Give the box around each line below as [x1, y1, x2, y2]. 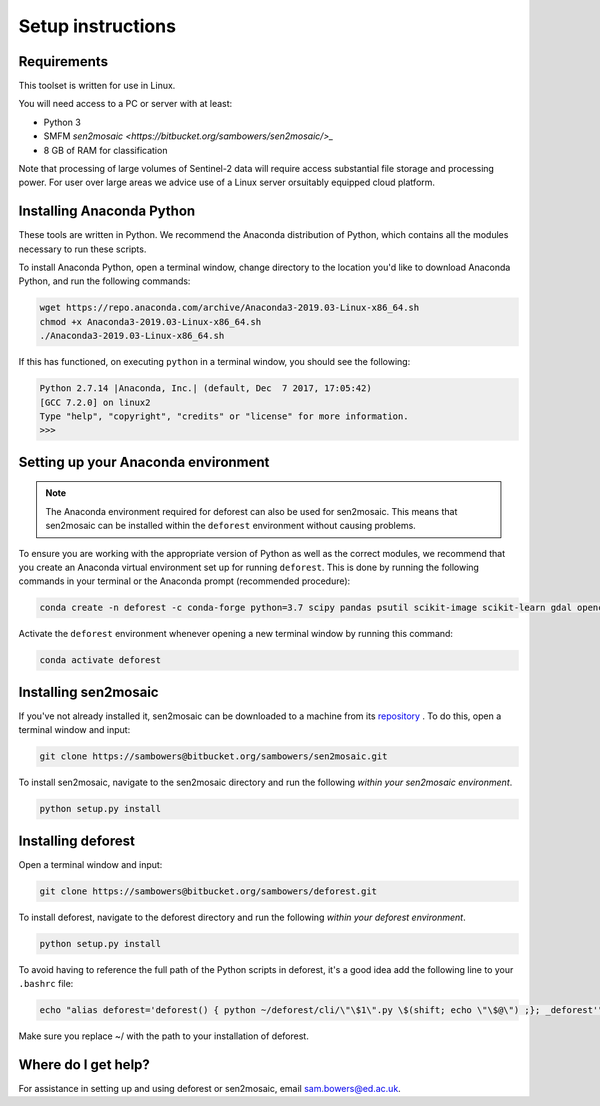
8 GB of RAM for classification [43, 144, 168, 156]
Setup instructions [18, 15, 177, 37]
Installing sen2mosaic [18, 683, 159, 700]
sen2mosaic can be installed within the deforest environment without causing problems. [45, 520, 417, 532]
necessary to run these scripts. [18, 243, 147, 255]
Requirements [18, 53, 109, 70]
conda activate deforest [39, 655, 162, 666]
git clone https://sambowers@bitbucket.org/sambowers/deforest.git [39, 885, 378, 897]
